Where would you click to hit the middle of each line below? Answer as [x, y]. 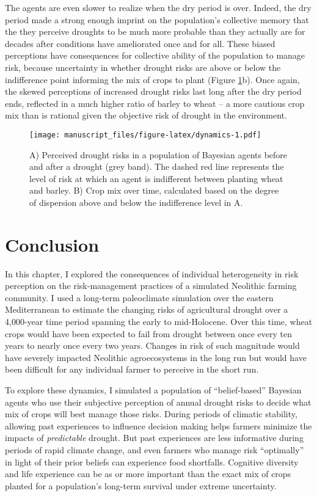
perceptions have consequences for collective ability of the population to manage [155, 55]
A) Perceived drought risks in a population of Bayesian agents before [158, 154]
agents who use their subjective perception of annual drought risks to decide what [158, 402]
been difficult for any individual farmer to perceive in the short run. [132, 369]
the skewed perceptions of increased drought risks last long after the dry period [153, 91]
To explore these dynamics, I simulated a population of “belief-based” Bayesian [153, 390]
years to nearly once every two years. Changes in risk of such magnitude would [152, 345]
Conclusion [52, 244]
